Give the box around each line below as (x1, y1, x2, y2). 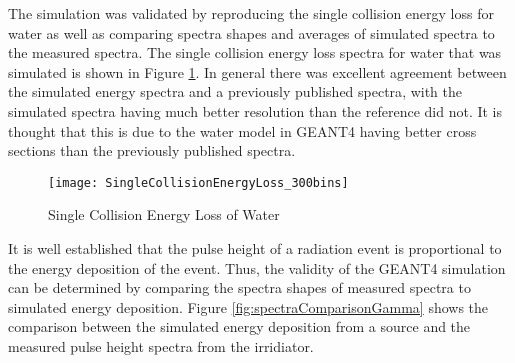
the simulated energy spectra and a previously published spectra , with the (8, 81, 463, 102)
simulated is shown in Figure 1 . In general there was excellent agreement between (8, 61, 507, 82)
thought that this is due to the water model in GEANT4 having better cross (8, 120, 477, 141)
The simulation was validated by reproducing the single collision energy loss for (8, 3, 494, 23)
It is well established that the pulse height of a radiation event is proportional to (8, 238, 502, 258)
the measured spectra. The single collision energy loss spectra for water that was (8, 42, 502, 63)
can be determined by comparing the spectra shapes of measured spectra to (8, 277, 471, 298)
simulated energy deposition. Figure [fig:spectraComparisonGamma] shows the (8, 296, 489, 317)
